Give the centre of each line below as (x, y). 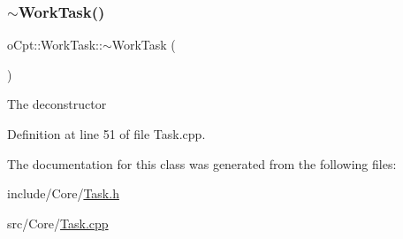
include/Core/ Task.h (63, 193)
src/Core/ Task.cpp (58, 223)
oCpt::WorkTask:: (55, 45)
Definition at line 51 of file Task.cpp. (106, 134)
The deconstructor (57, 104)
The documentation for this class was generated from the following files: (202, 163)
